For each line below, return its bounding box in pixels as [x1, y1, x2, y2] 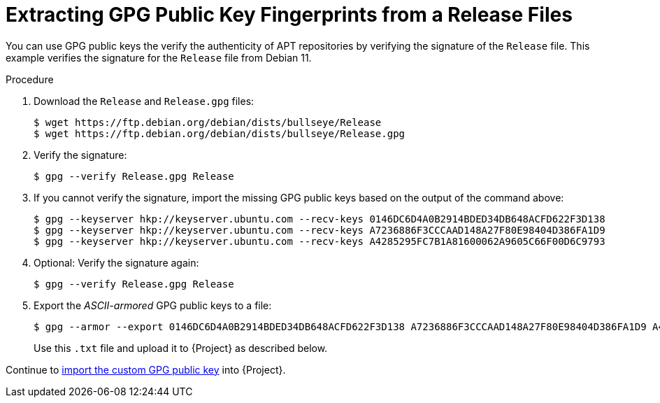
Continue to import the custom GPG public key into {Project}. [6, 363, 286, 376]
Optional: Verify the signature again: [34, 256, 199, 269]
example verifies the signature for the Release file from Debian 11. [6, 51, 312, 64]
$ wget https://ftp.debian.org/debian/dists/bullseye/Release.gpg [34, 127, 406, 139]
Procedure [6, 73, 54, 85]
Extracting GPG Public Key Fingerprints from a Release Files [6, 3, 573, 27]
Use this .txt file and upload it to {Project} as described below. [34, 341, 328, 354]
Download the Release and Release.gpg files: [34, 94, 254, 107]
